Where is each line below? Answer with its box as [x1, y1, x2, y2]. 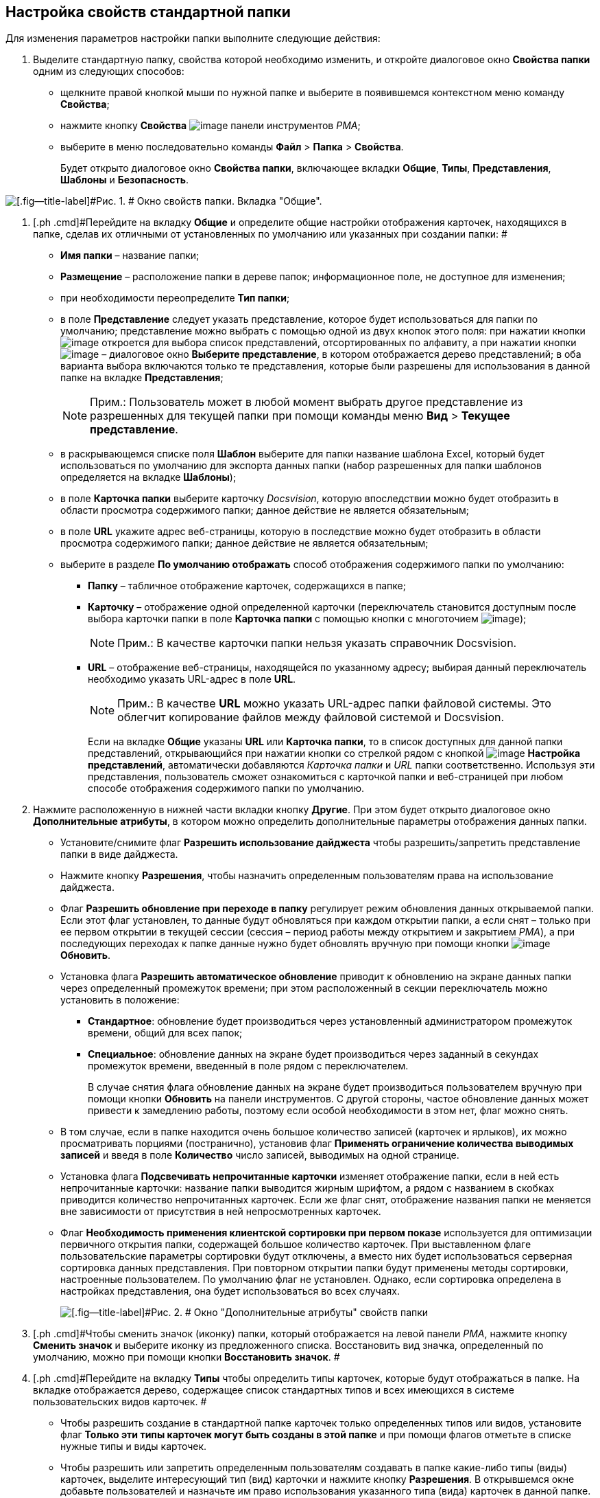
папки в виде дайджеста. [60, 848, 178, 861]
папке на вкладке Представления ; [60, 372, 224, 384]
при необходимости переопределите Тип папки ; [60, 292, 290, 304]
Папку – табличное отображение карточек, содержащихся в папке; [88, 580, 406, 592]
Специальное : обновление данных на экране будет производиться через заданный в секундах [88, 1048, 539, 1060]
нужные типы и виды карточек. [60, 1440, 207, 1453]
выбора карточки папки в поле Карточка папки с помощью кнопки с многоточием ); [88, 613, 527, 625]
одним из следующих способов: [33, 65, 184, 78]
